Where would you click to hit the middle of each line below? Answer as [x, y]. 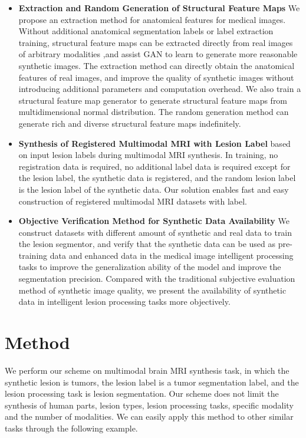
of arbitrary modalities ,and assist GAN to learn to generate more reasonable [158, 54]
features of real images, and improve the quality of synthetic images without [156, 77]
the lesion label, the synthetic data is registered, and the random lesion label [157, 178]
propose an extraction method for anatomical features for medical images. [152, 19]
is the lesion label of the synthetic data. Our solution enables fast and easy [154, 189]
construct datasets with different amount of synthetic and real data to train [155, 232]
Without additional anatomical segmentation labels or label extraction [146, 31]
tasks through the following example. [71, 428]
